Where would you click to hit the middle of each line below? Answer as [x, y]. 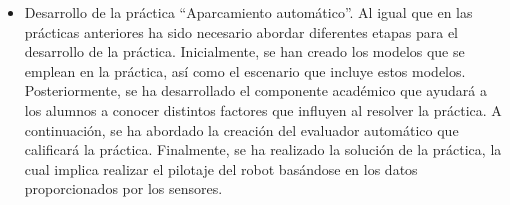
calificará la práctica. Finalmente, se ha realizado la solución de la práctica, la [263, 149]
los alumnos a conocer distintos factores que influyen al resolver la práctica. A [263, 109]
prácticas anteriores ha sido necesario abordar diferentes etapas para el [241, 31]
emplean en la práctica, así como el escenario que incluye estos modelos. [245, 70]
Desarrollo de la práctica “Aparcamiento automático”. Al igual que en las [248, 12]
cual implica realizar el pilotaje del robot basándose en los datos [221, 168]
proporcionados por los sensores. [123, 188]
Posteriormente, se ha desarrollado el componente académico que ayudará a [255, 90]
